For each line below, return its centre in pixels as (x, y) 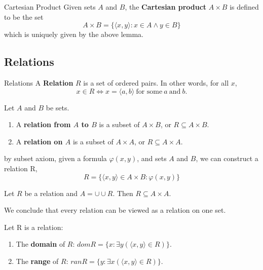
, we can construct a (227, 158)
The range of (37, 261)
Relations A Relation (39, 82)
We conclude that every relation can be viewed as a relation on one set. (115, 210)
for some (149, 91)
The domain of (41, 244)
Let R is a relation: (34, 227)
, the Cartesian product (166, 7)
